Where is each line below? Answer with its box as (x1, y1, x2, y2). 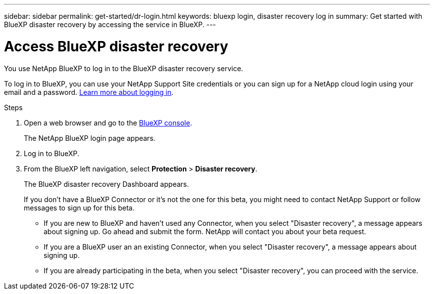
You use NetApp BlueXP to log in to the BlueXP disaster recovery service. (4, 64, 243, 73)
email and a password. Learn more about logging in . (4, 87, 174, 96)
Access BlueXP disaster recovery (4, 38, 228, 55)
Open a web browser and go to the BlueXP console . (24, 118, 192, 127)
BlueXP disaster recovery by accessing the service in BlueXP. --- (4, 20, 216, 29)
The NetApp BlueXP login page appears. (24, 133, 156, 142)
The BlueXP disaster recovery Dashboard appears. (24, 179, 189, 188)
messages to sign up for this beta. (24, 203, 135, 212)
